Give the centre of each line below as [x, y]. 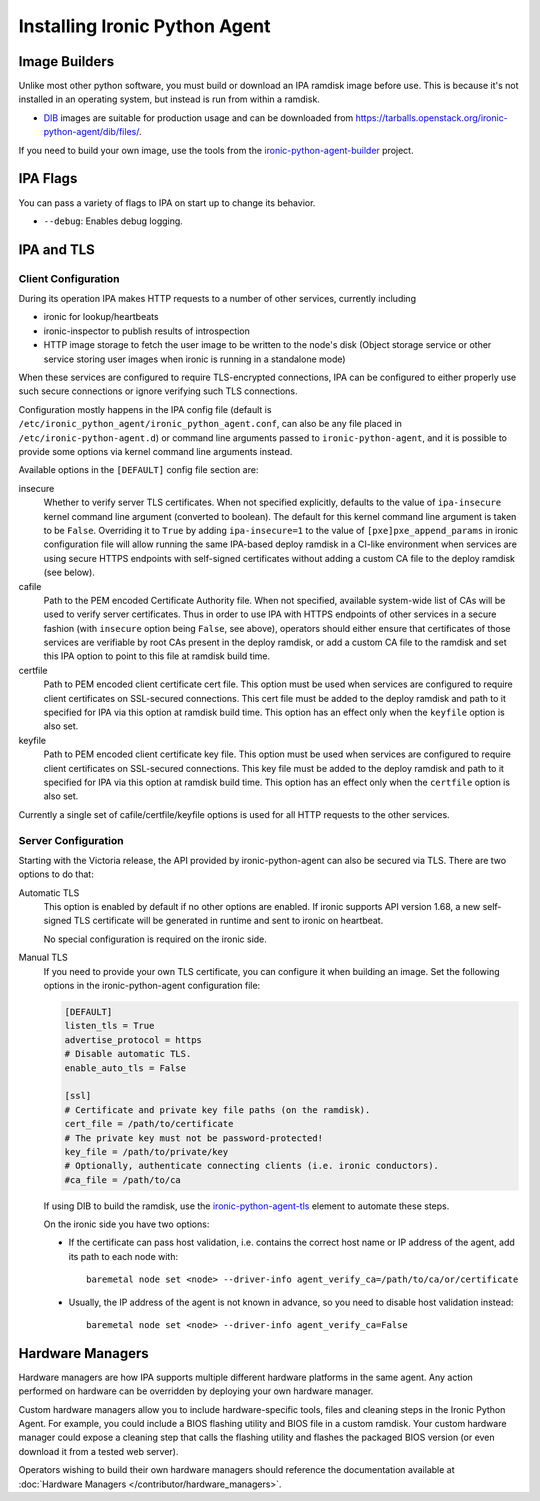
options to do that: [56, 874]
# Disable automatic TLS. [128, 1054]
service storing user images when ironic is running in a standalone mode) [194, 359]
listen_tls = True [109, 1026]
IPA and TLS [56, 249]
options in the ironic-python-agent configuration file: [152, 986]
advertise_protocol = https [133, 1039]
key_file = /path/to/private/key [146, 1151]
